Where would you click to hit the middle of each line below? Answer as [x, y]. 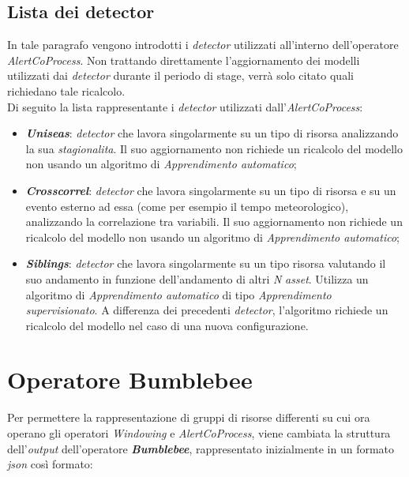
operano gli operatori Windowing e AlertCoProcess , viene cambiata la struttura [199, 433]
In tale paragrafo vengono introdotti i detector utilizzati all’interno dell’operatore [203, 45]
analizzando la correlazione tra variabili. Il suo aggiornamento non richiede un [214, 222]
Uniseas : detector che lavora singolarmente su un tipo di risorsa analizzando [212, 133]
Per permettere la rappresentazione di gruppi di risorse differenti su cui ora [189, 417]
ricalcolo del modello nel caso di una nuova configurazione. [167, 325]
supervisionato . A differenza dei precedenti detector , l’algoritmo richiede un [207, 310]
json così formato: [50, 464]
